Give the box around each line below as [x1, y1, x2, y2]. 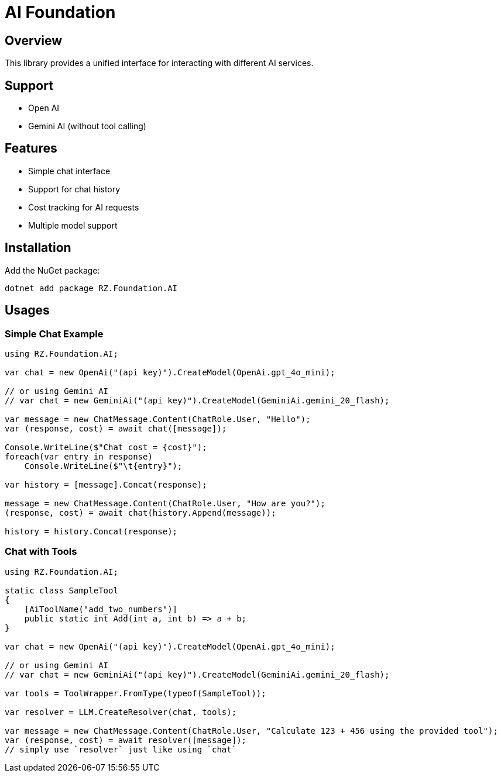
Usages [5, 303, 50, 318]
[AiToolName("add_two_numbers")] [24, 604, 178, 614]
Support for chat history [28, 184, 121, 194]
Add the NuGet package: [5, 265, 100, 275]
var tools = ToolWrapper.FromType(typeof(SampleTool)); [5, 688, 266, 698]
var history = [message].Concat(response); [5, 479, 207, 489]
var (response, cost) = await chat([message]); [5, 423, 227, 433]
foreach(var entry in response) [5, 451, 153, 461]
